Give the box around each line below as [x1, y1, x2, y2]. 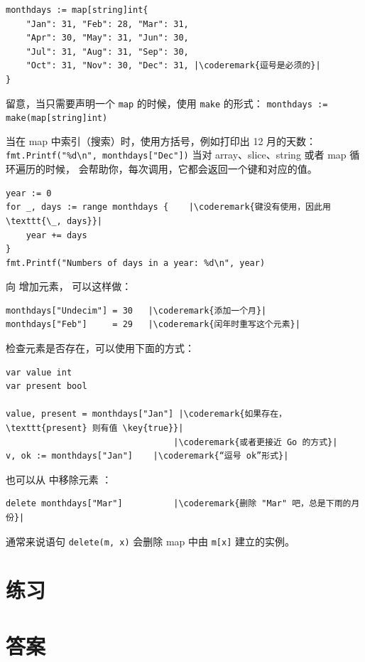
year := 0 [6, 188, 52, 198]
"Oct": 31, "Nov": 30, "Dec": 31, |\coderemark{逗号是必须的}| [26, 60, 321, 71]
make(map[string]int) [6, 113, 108, 124]
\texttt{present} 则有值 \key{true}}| [6, 423, 184, 434]
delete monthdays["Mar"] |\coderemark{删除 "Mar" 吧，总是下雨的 [6, 498, 352, 509]
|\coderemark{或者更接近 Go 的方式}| [173, 437, 338, 447]
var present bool [6, 381, 87, 392]
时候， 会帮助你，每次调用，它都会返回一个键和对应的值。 [45, 161, 317, 176]
